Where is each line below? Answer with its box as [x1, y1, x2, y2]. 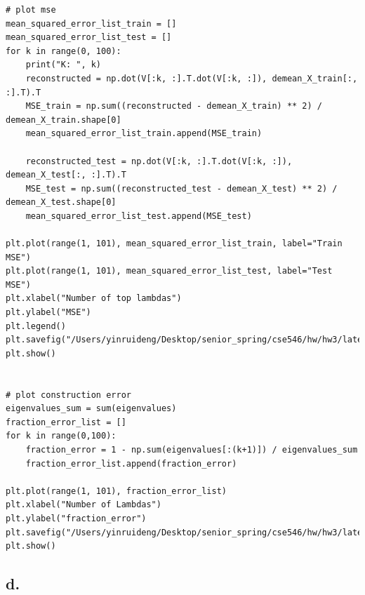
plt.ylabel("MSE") [6, 307, 91, 318]
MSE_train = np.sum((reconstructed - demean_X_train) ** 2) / [25, 101, 323, 112]
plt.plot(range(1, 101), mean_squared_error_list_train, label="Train [6, 239, 343, 249]
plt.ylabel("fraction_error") [6, 513, 147, 523]
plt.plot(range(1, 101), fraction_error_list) [6, 486, 227, 496]
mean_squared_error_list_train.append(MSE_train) [25, 128, 263, 139]
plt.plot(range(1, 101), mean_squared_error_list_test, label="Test [6, 266, 333, 276]
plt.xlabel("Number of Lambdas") [6, 500, 161, 510]
